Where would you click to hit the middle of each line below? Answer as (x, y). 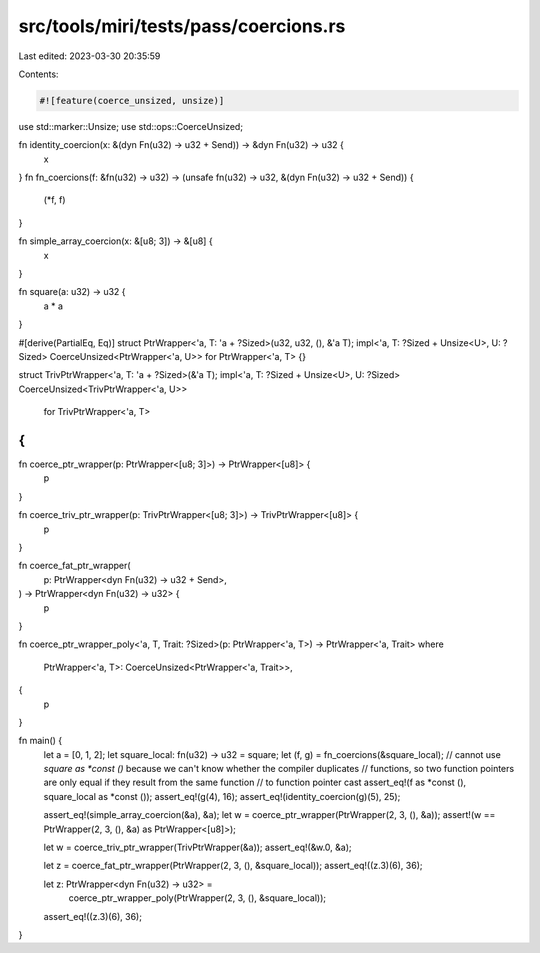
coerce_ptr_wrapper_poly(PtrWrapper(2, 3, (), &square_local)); (197, 898)
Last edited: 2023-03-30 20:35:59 (89, 56)
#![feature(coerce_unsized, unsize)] (132, 100)
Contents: (38, 74)
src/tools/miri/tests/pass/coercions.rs (182, 26)
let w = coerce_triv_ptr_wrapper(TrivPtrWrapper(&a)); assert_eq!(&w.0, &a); (197, 847)
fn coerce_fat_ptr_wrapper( (74, 566)
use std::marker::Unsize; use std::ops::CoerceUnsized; (131, 126)
